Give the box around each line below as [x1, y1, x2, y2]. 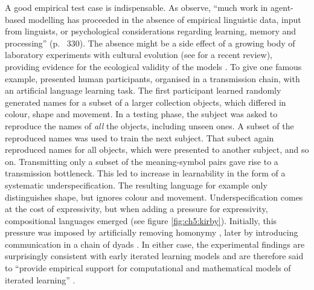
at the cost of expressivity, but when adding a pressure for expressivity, [5, 202, 268, 215]
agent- [271, 1, 293, 13]
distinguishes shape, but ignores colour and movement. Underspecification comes [5, 190, 303, 203]
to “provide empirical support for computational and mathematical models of [5, 262, 291, 274]
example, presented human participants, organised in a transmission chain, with [5, 72, 300, 85]
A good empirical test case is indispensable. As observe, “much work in [5, 1, 268, 13]
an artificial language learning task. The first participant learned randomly [5, 84, 281, 97]
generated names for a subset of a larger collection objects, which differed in [5, 95, 286, 108]
